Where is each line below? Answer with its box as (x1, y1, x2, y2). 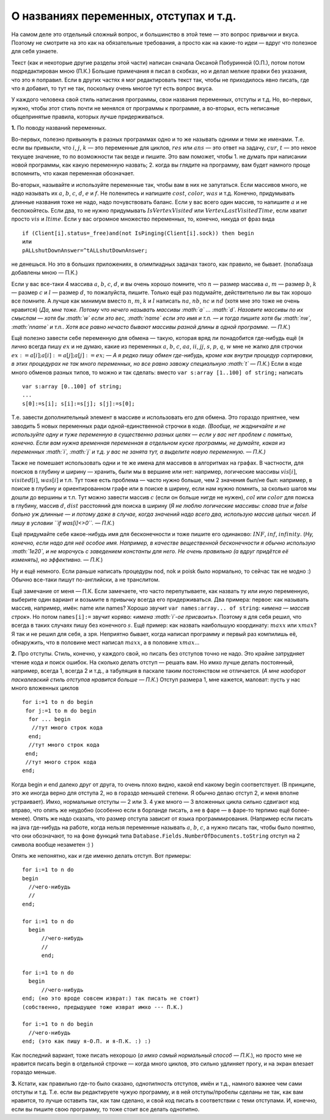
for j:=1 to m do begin (25, 707, 97, 714)
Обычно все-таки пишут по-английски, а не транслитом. (11, 576, 160, 583)
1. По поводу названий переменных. (11, 124, 107, 132)
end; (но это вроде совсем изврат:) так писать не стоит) (22, 995, 200, 1002)
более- (291, 806, 310, 814)
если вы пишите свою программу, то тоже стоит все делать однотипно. (11, 1105, 200, 1113)
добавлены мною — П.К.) (11, 269, 78, 276)
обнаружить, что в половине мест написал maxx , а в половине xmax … (11, 638, 200, 646)
